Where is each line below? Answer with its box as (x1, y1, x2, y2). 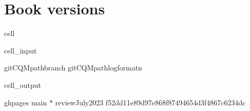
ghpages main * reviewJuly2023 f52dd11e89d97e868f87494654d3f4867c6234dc (4, 97, 246, 107)
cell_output (4, 79, 41, 90)
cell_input (4, 45, 37, 55)
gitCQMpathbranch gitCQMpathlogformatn (4, 62, 142, 73)
